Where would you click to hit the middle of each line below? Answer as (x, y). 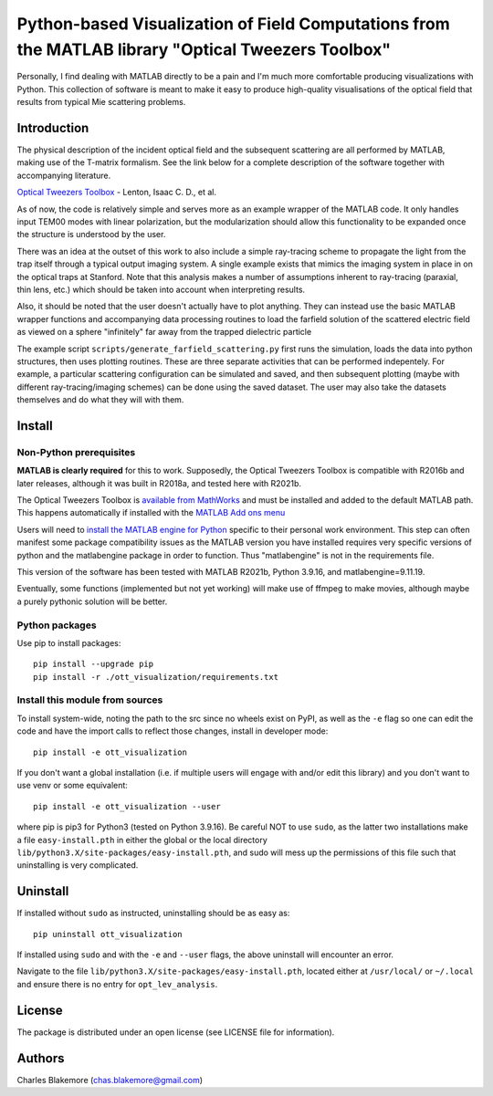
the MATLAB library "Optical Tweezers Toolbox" (204, 49)
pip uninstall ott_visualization (108, 934)
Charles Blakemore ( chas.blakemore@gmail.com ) (110, 1080)
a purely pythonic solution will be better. (92, 601)
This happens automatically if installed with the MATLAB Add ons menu (151, 513)
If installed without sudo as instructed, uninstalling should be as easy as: (153, 913)
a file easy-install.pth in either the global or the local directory (142, 840)
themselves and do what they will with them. (100, 400)
